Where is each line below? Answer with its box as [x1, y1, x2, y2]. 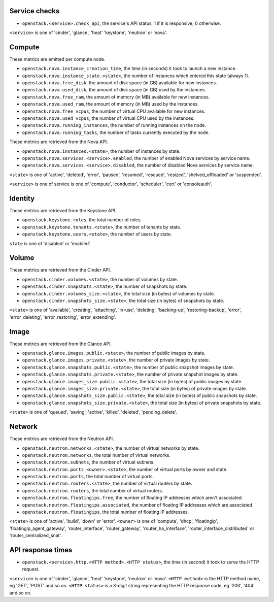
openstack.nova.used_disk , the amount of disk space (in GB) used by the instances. [22, 87, 207, 93]
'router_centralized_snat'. [9, 532, 62, 539]
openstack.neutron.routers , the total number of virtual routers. [22, 487, 163, 493]
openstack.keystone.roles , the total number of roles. [22, 217, 142, 223]
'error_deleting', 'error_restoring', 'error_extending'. [9, 314, 116, 320]
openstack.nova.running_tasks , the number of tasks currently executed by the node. [22, 129, 210, 136]
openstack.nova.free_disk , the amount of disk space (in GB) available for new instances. [22, 79, 218, 86]
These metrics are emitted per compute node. [9, 56, 106, 62]
